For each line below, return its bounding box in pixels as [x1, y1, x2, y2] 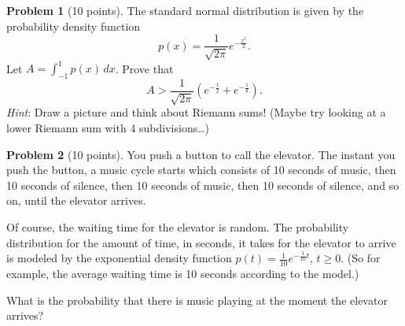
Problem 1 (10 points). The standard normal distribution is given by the [6, 2, 364, 18]
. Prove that [115, 60, 174, 76]
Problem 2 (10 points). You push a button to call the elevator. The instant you [6, 146, 396, 162]
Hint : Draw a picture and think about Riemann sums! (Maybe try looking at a [6, 104, 386, 120]
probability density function [6, 17, 141, 34]
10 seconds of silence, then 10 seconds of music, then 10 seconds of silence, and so [6, 176, 399, 193]
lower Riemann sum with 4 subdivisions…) [6, 119, 210, 135]
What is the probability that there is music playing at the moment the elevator [6, 291, 388, 308]
